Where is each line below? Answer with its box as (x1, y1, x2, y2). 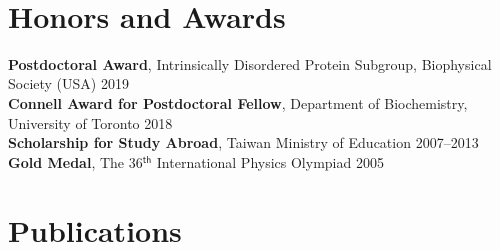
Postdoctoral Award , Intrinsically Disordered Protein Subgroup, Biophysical (8, 53, 492, 74)
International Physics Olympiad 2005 (156, 151, 384, 172)
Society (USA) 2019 (8, 73, 129, 94)
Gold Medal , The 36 (8, 151, 143, 172)
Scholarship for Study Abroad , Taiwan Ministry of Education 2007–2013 (8, 132, 479, 153)
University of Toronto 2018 (8, 112, 173, 133)
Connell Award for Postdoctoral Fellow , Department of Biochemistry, (8, 92, 468, 113)
